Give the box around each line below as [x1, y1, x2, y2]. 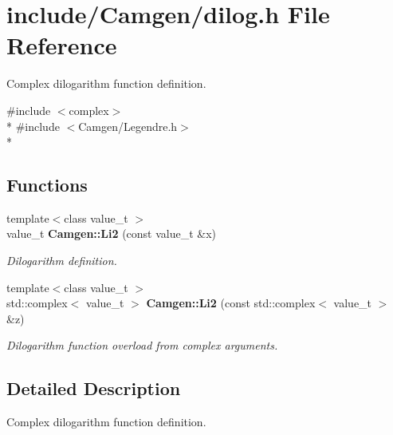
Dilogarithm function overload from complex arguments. [6, 337, 278, 354]
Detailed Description [6, 376, 181, 401]
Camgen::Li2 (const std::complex [146, 295, 316, 311]
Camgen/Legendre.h [78, 117, 178, 134]
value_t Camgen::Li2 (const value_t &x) [6, 225, 217, 242]
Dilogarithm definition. [6, 252, 117, 269]
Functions [6, 172, 88, 197]
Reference [6, 29, 117, 61]
